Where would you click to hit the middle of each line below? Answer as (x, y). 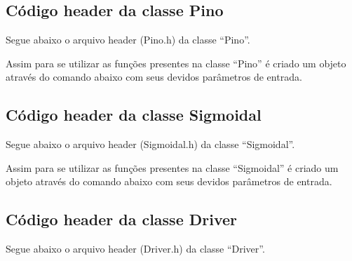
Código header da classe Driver (122, 219)
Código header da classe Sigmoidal (134, 115)
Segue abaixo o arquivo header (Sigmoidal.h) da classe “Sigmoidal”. (150, 144)
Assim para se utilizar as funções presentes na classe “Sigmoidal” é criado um (172, 167)
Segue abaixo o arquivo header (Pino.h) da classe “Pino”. (128, 40)
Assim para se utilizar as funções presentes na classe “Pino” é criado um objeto (176, 63)
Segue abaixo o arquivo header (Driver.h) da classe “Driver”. (135, 249)
